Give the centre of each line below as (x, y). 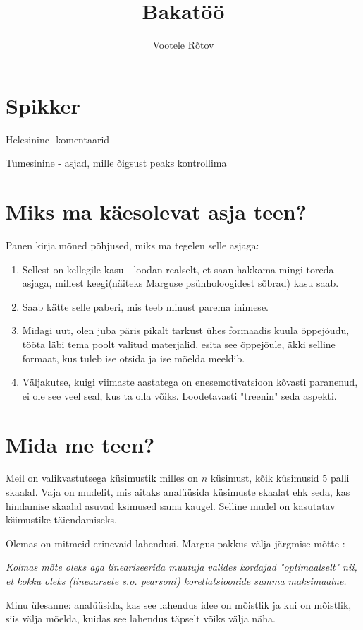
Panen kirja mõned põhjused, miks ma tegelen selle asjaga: (133, 245)
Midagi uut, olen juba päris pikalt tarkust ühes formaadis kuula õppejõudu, (186, 330)
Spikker (43, 105)
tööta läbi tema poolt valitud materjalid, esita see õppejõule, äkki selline (179, 344)
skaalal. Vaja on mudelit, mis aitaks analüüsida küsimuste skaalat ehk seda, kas (178, 492)
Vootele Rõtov (183, 45)
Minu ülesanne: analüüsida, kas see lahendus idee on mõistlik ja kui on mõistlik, (179, 604)
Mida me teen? (80, 444)
